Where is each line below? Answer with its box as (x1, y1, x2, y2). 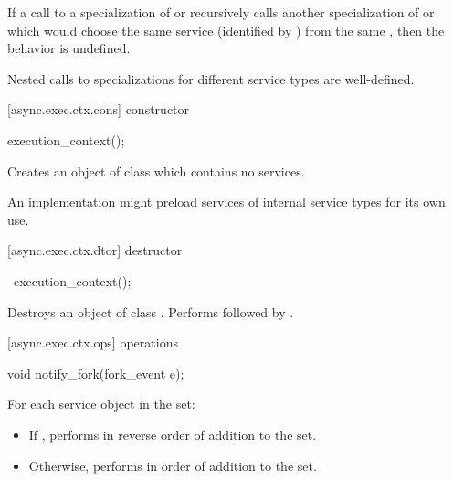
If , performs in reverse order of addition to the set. (28, 424, 317, 444)
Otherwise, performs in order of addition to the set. (28, 455, 317, 475)
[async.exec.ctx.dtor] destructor (7, 240, 183, 260)
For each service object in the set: (7, 394, 195, 413)
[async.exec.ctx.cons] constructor (7, 100, 190, 119)
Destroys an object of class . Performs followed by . (7, 302, 294, 321)
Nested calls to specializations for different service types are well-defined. (7, 69, 415, 88)
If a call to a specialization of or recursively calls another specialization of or (7, 3, 435, 21)
